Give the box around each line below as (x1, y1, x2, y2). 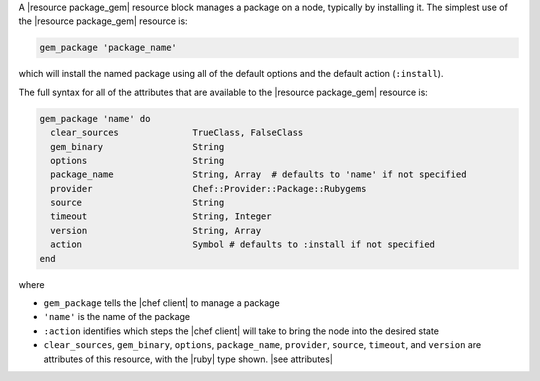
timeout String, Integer (50, 211, 272, 222)
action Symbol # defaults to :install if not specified (50, 239, 435, 250)
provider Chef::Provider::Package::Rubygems (50, 183, 367, 194)
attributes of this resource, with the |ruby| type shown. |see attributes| (43, 353, 334, 365)
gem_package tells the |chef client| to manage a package (43, 297, 280, 309)
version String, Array (50, 225, 262, 236)
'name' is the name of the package (43, 311, 191, 323)
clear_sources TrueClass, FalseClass (50, 127, 304, 139)
